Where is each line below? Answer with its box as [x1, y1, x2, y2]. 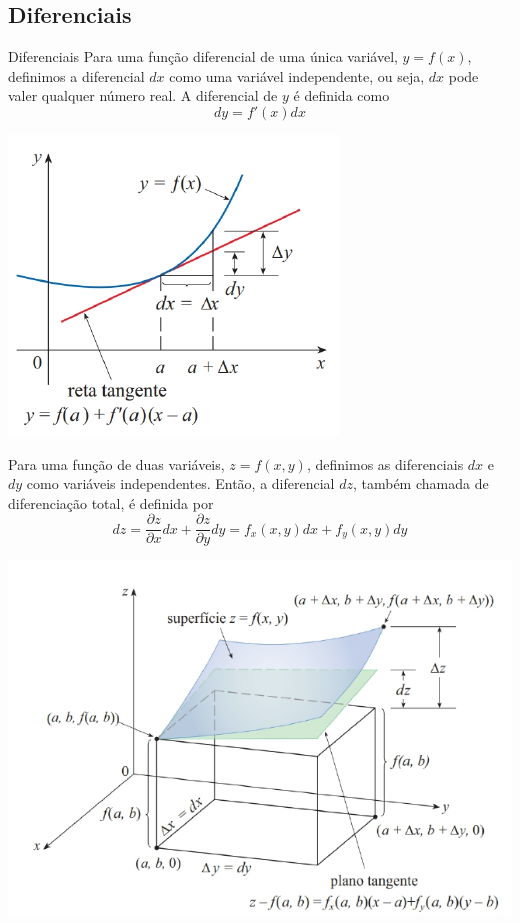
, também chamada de [352, 473, 489, 494]
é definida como [293, 85, 390, 106]
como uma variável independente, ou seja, [169, 65, 425, 86]
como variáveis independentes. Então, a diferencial [26, 473, 335, 494]
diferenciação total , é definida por [8, 492, 214, 513]
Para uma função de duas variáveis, [8, 453, 225, 474]
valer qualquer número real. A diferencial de [8, 85, 278, 106]
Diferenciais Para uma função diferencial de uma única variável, [8, 46, 398, 67]
